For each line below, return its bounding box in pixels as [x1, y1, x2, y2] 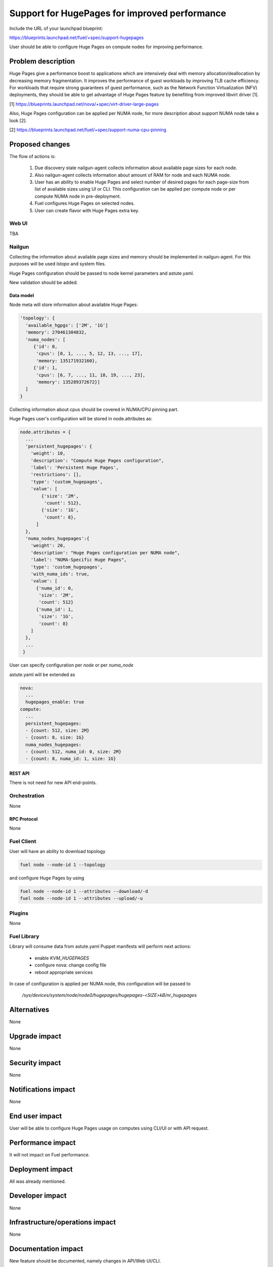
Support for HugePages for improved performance [9, 8, 226, 19]
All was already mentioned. [9, 1178, 66, 1184]
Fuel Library [9, 933, 39, 940]
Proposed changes [9, 140, 70, 148]
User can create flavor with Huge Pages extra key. [34, 207, 140, 213]
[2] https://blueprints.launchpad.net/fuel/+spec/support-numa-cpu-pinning [9, 127, 166, 133]
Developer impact [9, 1191, 67, 1200]
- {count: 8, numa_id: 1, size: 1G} [25, 756, 116, 762]
